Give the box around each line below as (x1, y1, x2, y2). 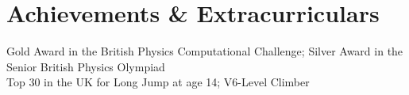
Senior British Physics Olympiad (6, 58, 165, 74)
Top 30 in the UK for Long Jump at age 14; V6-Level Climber (6, 74, 310, 90)
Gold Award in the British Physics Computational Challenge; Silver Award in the (6, 43, 403, 59)
